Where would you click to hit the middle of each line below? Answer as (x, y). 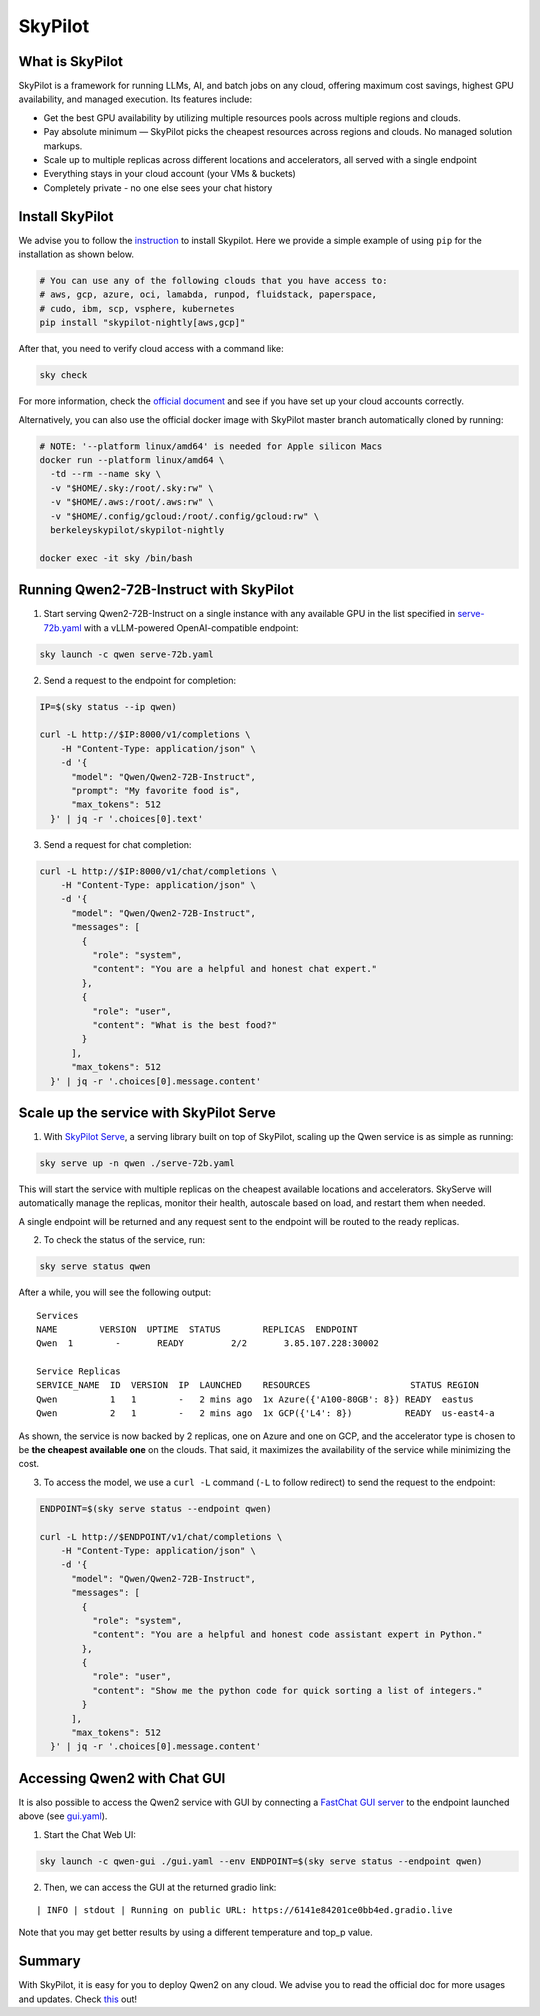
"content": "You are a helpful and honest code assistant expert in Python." (287, 1634)
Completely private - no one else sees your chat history (158, 187)
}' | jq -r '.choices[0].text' (127, 818)
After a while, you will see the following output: (115, 1292)
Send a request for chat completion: (117, 844)
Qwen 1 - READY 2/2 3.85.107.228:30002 (207, 1343)
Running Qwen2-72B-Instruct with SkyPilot (156, 590)
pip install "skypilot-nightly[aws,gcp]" (142, 323)
